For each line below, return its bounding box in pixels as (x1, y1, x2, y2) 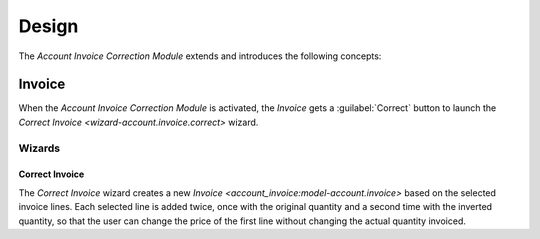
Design (18, 15, 79, 37)
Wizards (18, 141, 61, 155)
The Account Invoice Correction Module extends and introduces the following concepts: (18, 50, 382, 62)
